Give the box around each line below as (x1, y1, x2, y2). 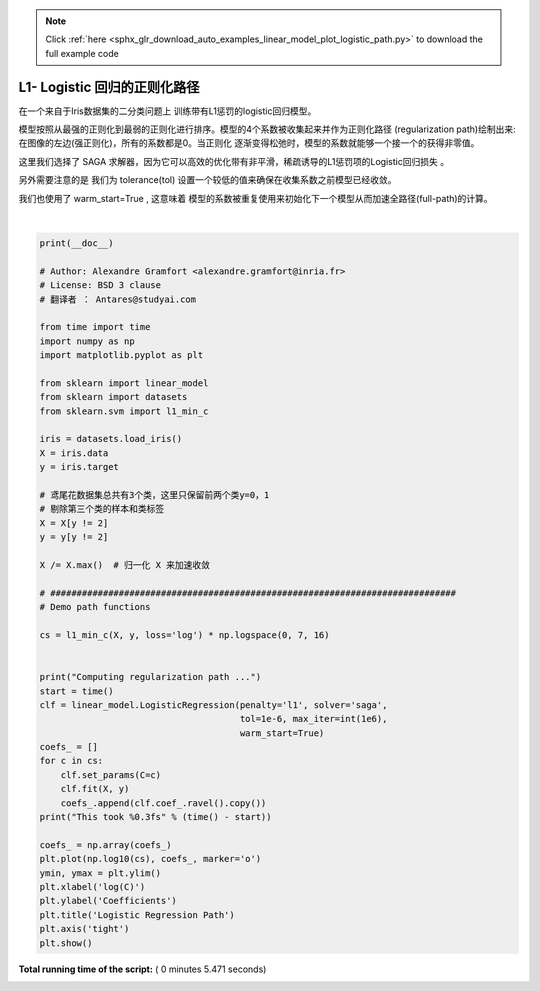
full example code (45, 47, 119, 59)
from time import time (39, 321, 151, 333)
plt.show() (39, 937, 93, 949)
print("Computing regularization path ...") (39, 671, 262, 683)
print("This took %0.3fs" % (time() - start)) (39, 811, 272, 823)
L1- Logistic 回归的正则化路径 (18, 78, 200, 95)
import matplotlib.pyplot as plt (39, 350, 204, 361)
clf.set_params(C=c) (60, 769, 162, 780)
